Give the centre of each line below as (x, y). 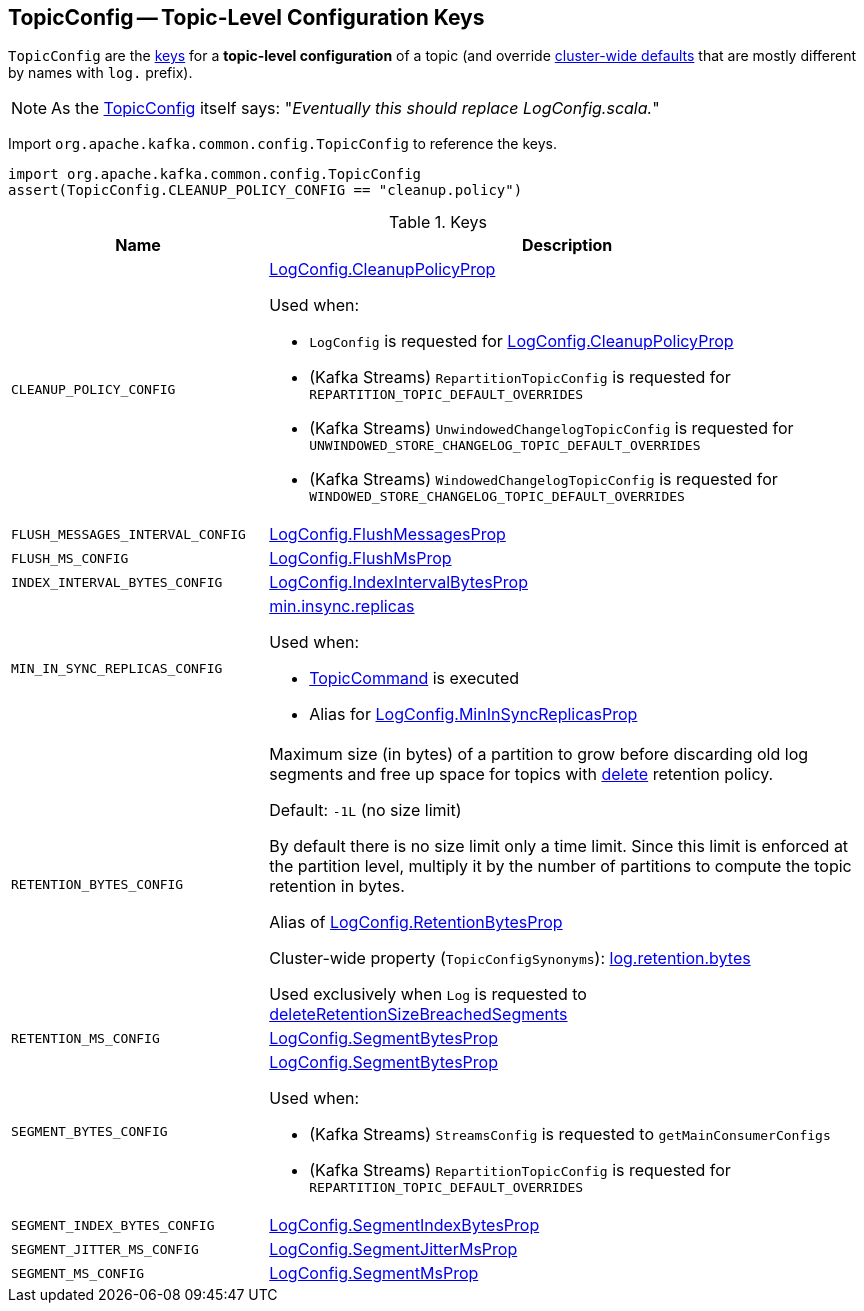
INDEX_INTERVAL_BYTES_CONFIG (117, 582)
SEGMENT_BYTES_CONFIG (89, 1132)
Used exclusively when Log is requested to (428, 994)
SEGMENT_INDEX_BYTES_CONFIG (113, 1225)
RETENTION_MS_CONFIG (85, 1038)
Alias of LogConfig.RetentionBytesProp (416, 922)
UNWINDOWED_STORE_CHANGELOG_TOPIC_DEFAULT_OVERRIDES (505, 446)
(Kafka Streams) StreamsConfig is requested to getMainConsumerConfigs (570, 1134)
